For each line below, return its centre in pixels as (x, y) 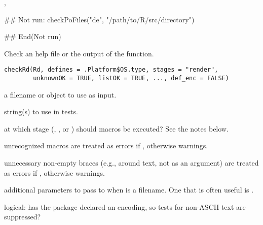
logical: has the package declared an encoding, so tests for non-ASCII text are (125, 206)
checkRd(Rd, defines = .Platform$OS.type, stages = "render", (111, 70)
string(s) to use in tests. (41, 111)
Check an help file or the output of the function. (79, 53)
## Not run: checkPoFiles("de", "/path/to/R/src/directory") (99, 19)
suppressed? (23, 217)
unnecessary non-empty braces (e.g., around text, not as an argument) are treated (131, 163)
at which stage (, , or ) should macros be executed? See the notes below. (116, 128)
